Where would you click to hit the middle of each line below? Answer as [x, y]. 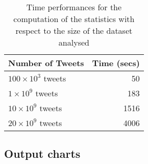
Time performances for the [74, 7]
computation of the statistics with [74, 19]
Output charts [42, 153]
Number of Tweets [46, 63]
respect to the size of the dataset [74, 30]
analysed [74, 42]
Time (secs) [116, 63]
